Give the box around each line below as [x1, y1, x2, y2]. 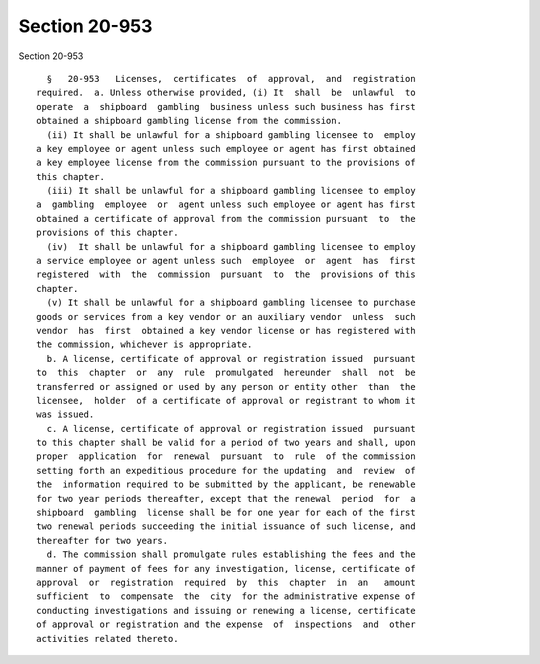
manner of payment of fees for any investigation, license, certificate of [36, 563, 416, 574]
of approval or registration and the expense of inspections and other [36, 619, 416, 630]
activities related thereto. [36, 633, 179, 644]
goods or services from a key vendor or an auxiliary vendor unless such [36, 311, 416, 322]
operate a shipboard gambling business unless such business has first [36, 101, 416, 112]
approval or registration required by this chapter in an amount [36, 577, 416, 588]
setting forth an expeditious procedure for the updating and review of [36, 465, 416, 476]
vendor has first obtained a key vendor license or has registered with [36, 325, 416, 336]
